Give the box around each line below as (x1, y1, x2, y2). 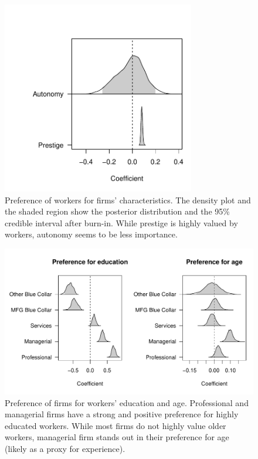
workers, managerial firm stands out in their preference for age (5, 431, 229, 443)
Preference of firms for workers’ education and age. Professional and (5, 396, 249, 408)
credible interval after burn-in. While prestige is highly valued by (5, 216, 238, 229)
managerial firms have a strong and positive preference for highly (5, 408, 239, 420)
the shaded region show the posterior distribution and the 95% (5, 205, 230, 217)
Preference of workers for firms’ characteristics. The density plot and (5, 193, 251, 206)
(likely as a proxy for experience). (5, 442, 125, 454)
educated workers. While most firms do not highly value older (5, 419, 226, 431)
